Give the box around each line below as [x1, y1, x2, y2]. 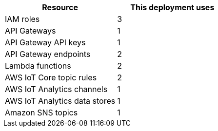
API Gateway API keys [5, 37, 86, 47]
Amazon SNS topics [5, 108, 78, 117]
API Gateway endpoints [5, 49, 91, 59]
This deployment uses [130, 2, 215, 12]
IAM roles [5, 14, 40, 24]
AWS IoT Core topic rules [5, 73, 97, 82]
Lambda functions [5, 61, 71, 71]
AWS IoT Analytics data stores [5, 96, 116, 106]
